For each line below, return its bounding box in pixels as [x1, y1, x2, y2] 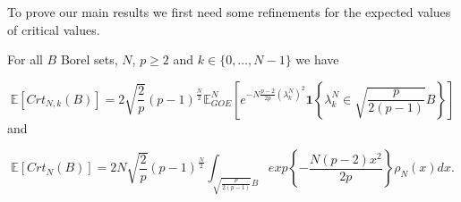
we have [295, 50, 339, 69]
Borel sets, [60, 50, 118, 69]
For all [7, 50, 43, 69]
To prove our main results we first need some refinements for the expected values [7, 3, 451, 21]
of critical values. [7, 20, 100, 38]
